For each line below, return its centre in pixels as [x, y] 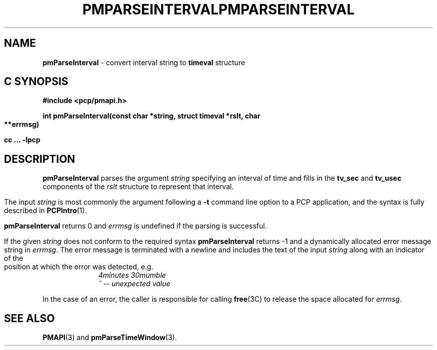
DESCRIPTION [40, 159]
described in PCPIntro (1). [45, 211]
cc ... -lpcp [22, 140]
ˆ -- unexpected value [134, 284]
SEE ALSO [29, 318]
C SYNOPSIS [36, 82]
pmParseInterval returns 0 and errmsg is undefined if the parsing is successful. [135, 226]
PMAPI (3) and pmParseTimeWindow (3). [110, 338]
